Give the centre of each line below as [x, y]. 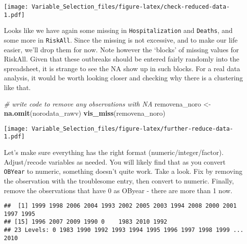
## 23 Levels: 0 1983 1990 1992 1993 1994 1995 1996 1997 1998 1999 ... [124, 230]
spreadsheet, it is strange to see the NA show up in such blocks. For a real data [122, 68]
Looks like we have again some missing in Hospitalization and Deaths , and [118, 30]
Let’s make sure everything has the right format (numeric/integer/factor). [114, 152]
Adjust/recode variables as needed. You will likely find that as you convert [115, 161]
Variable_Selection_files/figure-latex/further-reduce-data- [132, 129]
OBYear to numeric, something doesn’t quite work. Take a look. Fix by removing [123, 171]
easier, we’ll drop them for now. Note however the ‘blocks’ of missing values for [122, 49]
